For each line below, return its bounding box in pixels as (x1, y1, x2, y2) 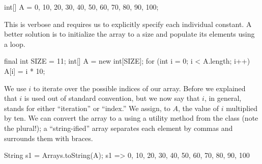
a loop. (4, 38, 25, 49)
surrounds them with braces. (4, 132, 93, 143)
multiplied (226, 102, 258, 113)
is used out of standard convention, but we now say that (24, 93, 200, 103)
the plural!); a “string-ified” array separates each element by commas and (4, 122, 233, 133)
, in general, (204, 93, 242, 103)
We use (4, 83, 26, 93)
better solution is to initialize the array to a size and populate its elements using (4, 29, 255, 39)
